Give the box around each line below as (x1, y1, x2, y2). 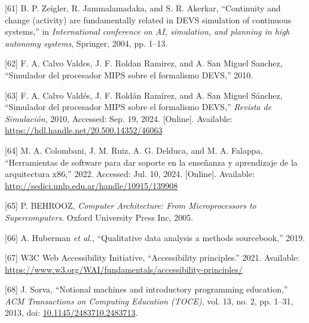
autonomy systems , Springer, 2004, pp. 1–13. (5, 36, 168, 49)
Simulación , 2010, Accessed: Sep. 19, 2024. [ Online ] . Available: (5, 112, 232, 124)
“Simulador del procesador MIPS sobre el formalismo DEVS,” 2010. (5, 68, 253, 81)
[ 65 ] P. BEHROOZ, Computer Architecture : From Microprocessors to (5, 199, 256, 212)
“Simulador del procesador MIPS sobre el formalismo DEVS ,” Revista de (5, 100, 272, 113)
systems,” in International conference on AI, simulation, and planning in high (5, 25, 290, 38)
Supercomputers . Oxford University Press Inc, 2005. (5, 211, 194, 223)
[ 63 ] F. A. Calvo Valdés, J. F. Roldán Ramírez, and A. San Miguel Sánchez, (5, 89, 283, 101)
